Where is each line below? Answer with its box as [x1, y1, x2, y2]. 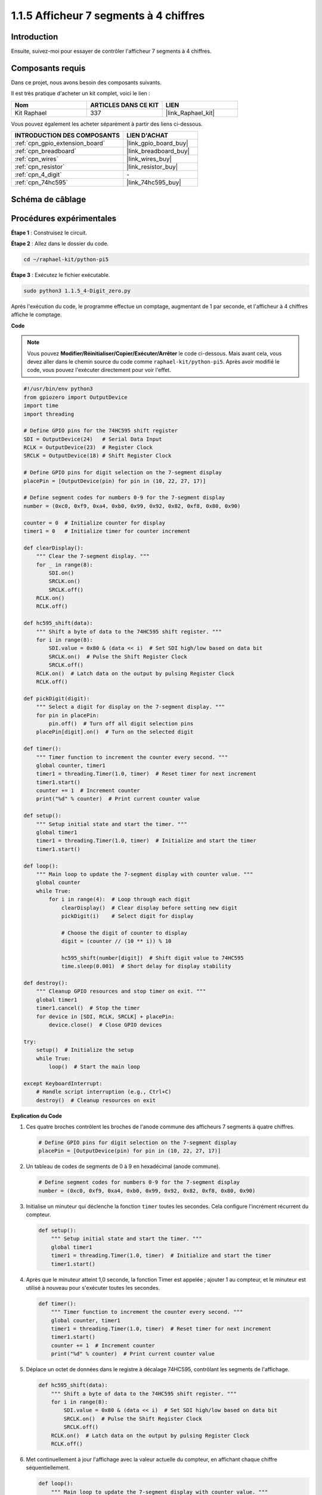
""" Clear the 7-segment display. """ [36, 553, 150, 560]
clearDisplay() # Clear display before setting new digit [61, 904, 238, 911]
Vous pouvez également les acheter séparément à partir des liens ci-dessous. [11, 120, 203, 127]
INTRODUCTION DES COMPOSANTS [14, 132, 120, 140]
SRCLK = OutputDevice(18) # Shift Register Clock [23, 452, 172, 459]
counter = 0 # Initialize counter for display [23, 519, 165, 526]
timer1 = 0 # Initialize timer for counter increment [23, 527, 191, 535]
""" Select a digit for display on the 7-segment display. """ [36, 703, 225, 710]
